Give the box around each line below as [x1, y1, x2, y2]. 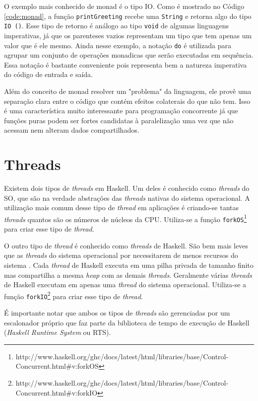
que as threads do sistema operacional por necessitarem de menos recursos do [4, 250, 238, 260]
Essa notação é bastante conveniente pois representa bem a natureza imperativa [4, 59, 247, 70]
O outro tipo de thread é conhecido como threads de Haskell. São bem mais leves [4, 240, 248, 250]
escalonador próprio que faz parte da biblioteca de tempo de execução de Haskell [4, 317, 250, 327]
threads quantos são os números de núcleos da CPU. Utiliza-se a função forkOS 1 [4, 212, 247, 224]
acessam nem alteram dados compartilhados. [4, 125, 139, 135]
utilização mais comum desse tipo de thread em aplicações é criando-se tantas [4, 202, 239, 213]
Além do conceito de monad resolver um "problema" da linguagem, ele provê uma [4, 85, 252, 96]
